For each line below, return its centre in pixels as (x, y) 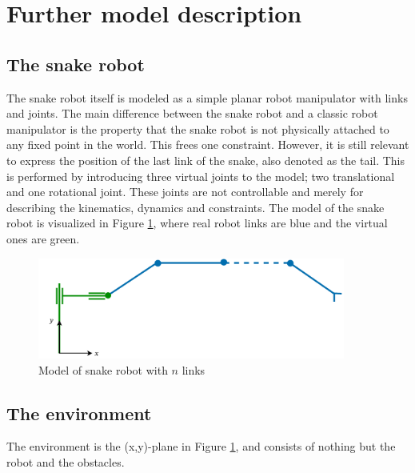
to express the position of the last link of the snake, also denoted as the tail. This (206, 160)
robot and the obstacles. (66, 462)
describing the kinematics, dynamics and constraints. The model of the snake (196, 207)
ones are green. (43, 238)
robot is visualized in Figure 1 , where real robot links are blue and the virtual (197, 223)
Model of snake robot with (103, 369)
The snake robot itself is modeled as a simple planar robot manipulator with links (207, 97)
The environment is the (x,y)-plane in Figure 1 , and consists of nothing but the (201, 446)
